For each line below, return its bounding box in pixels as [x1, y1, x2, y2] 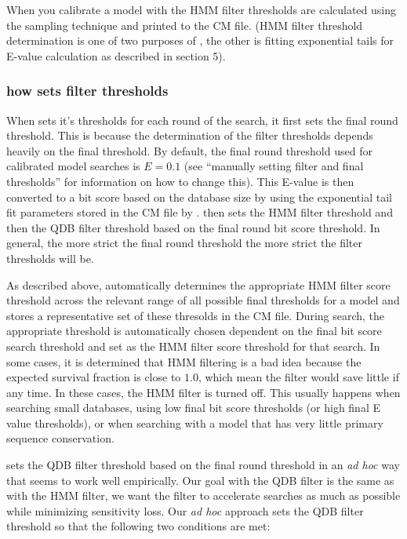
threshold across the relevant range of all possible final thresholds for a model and [6, 292, 400, 308]
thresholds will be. [6, 249, 94, 266]
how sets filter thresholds [6, 81, 169, 100]
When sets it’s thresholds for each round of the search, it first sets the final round [6, 111, 398, 128]
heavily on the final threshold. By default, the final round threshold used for [6, 142, 372, 158]
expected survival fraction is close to [6, 369, 181, 385]
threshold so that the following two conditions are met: [6, 518, 271, 534]
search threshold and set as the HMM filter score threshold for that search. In [6, 337, 380, 354]
